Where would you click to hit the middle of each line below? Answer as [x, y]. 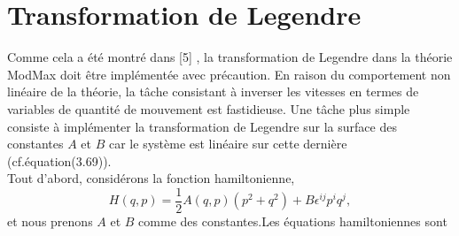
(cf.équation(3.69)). [59, 160]
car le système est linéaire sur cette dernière [228, 144]
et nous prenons [50, 221]
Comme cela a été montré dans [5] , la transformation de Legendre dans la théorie [230, 57]
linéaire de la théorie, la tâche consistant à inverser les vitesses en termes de [213, 91]
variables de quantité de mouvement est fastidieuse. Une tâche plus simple [209, 108]
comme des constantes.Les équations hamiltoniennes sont [293, 221]
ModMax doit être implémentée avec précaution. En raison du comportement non [229, 74]
